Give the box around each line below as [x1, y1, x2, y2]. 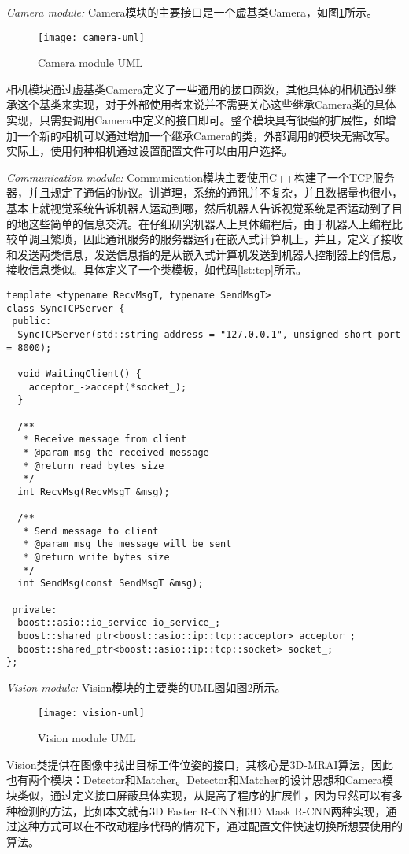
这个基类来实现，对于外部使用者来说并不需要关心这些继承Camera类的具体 [17, 96, 396, 113]
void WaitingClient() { [17, 368, 142, 379]
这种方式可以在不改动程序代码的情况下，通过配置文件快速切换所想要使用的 [17, 818, 403, 834]
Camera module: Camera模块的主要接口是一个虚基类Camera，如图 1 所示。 [6, 4, 378, 20]
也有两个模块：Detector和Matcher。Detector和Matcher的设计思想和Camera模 [6, 771, 394, 788]
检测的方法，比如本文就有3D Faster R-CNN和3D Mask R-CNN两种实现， [17, 802, 386, 819]
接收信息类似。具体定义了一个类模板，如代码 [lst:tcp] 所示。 [6, 261, 307, 278]
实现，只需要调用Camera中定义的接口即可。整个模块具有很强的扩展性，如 [6, 112, 385, 128]
